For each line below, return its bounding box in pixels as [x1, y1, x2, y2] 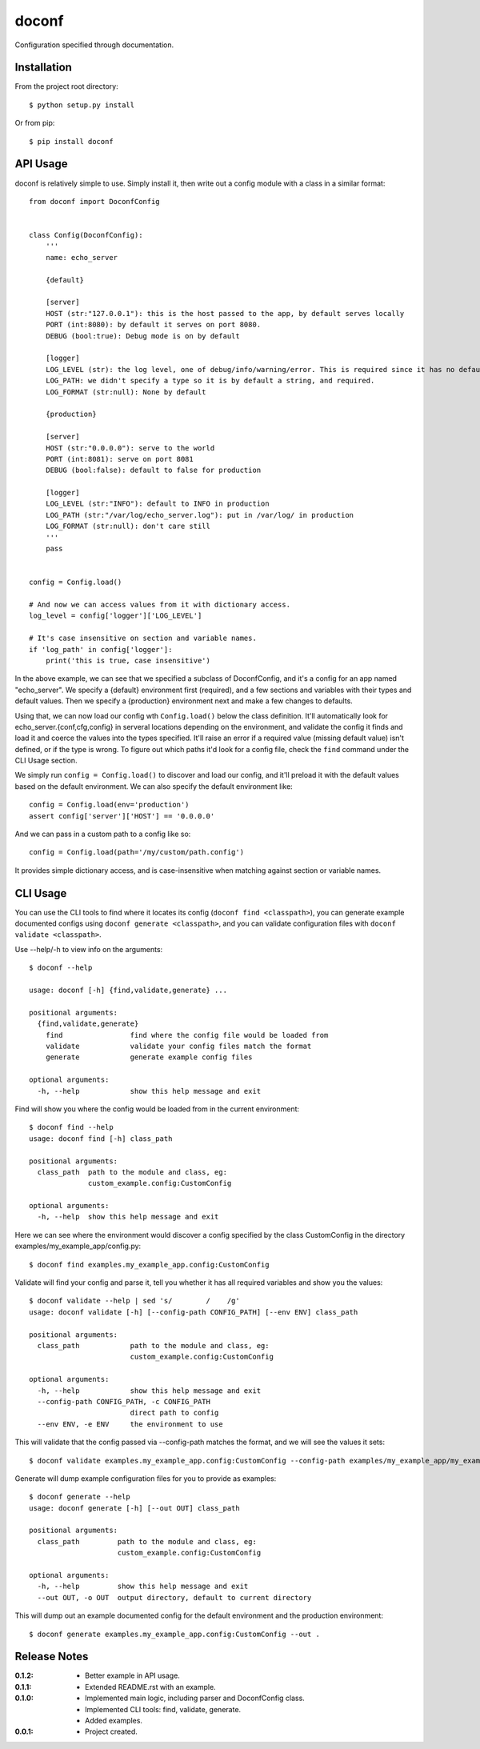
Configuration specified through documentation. [14, 40, 174, 50]
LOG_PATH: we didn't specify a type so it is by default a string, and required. [45, 376, 375, 386]
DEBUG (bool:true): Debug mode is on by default [45, 331, 240, 340]
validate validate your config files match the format [45, 1042, 312, 1051]
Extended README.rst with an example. [85, 1682, 216, 1691]
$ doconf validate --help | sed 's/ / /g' [29, 1296, 240, 1306]
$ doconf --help [29, 963, 93, 972]
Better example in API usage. [85, 1671, 180, 1680]
